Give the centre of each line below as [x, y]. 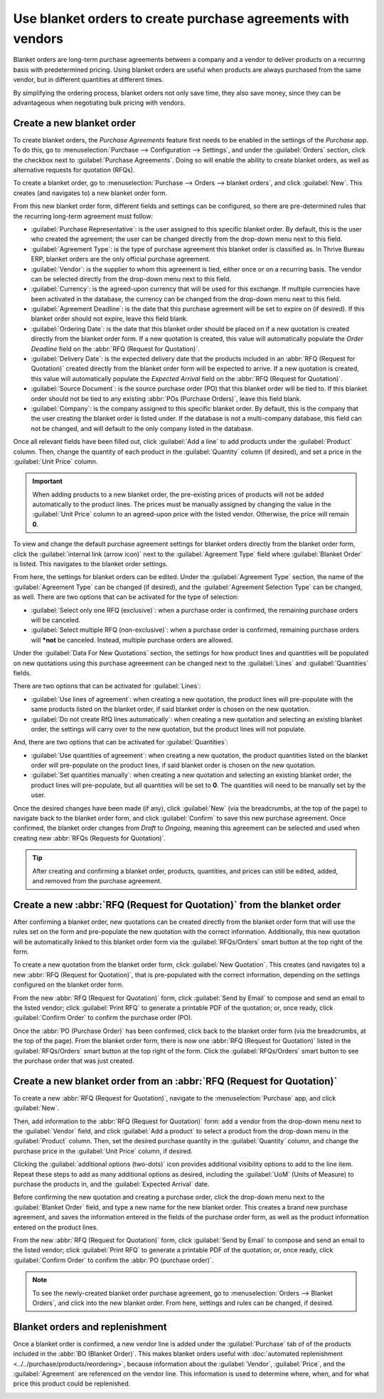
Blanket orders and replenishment [90, 1327]
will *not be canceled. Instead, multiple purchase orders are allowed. [132, 640]
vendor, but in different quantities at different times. [88, 80]
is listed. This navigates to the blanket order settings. [91, 564]
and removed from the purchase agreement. [97, 880]
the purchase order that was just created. [74, 1061]
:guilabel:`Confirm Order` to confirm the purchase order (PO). [103, 1018]
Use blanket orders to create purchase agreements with [181, 19]
